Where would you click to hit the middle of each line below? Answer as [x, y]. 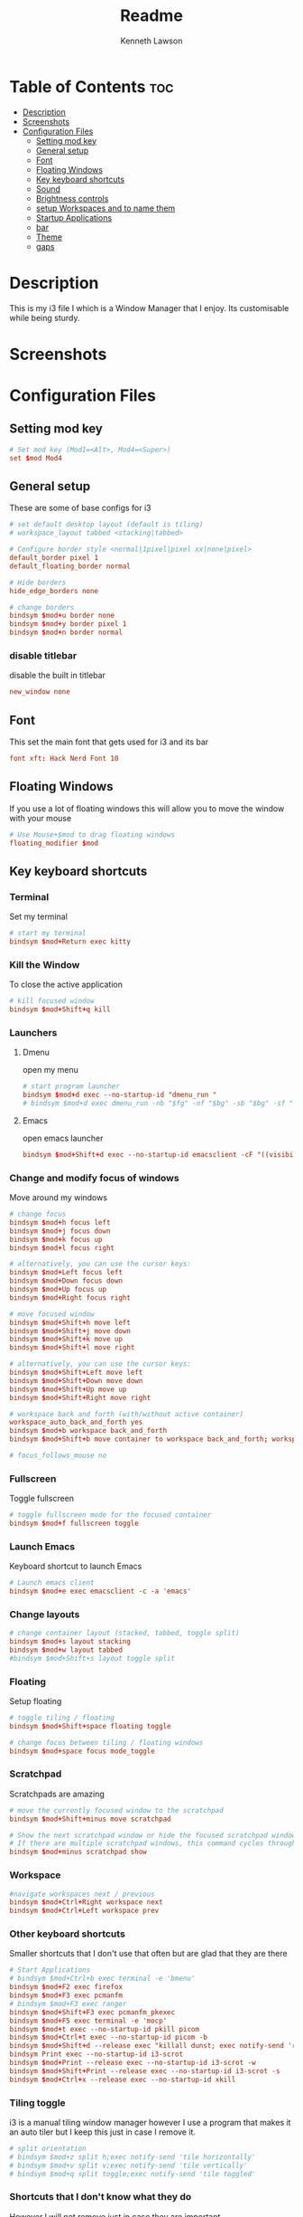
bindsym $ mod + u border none [62, 616]
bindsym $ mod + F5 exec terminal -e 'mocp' [88, 2021]
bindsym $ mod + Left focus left [66, 1273]
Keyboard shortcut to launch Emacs [76, 1567]
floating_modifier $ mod [54, 843]
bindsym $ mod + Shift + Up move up [68, 1389]
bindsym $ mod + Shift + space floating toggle [90, 1726]
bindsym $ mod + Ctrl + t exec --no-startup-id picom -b [108, 2037]
